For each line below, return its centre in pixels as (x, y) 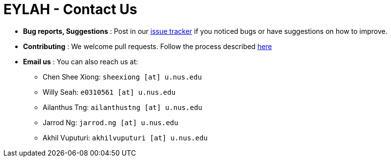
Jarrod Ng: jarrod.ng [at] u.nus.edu (110, 122)
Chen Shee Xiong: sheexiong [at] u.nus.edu (122, 77)
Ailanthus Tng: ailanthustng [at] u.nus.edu (122, 107)
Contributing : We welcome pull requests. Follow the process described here (148, 46)
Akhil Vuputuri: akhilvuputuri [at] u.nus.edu (125, 137)
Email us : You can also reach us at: (81, 61)
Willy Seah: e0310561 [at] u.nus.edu (109, 92)
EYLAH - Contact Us (70, 9)
